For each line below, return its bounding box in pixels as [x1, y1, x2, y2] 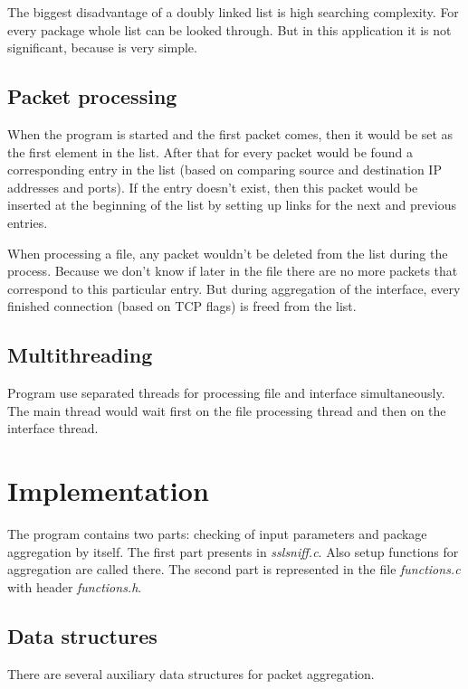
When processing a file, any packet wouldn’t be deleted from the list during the [7, 243, 448, 262]
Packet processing [7, 82, 177, 110]
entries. [7, 212, 48, 231]
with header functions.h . [7, 577, 142, 596]
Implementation [7, 472, 209, 509]
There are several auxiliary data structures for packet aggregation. [7, 664, 375, 683]
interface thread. [7, 419, 99, 438]
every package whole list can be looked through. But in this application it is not [7, 20, 452, 39]
